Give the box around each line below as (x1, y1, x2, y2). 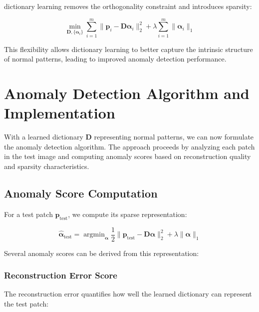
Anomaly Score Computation (4, 185, 158, 200)
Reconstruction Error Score (4, 269, 117, 281)
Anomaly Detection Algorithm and (4, 83, 250, 103)
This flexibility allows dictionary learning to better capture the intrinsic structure (4, 43, 253, 54)
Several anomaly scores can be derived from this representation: (4, 247, 199, 258)
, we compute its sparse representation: (68, 208, 187, 219)
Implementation (4, 102, 115, 123)
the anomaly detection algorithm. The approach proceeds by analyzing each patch (4, 141, 255, 151)
